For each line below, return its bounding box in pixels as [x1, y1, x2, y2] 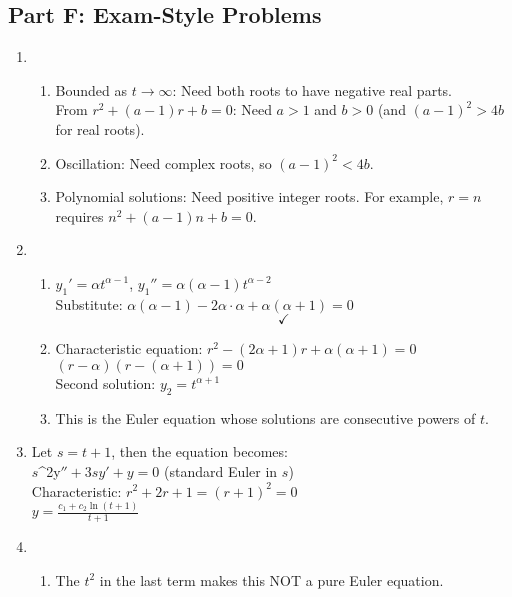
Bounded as [55, 79, 128, 100]
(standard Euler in [163, 460, 278, 481]
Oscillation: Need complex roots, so [55, 152, 272, 173]
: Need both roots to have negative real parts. [172, 79, 452, 100]
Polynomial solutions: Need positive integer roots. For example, [55, 186, 444, 207]
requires [55, 205, 104, 226]
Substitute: [55, 293, 123, 314]
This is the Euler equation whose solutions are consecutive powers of [55, 407, 476, 428]
